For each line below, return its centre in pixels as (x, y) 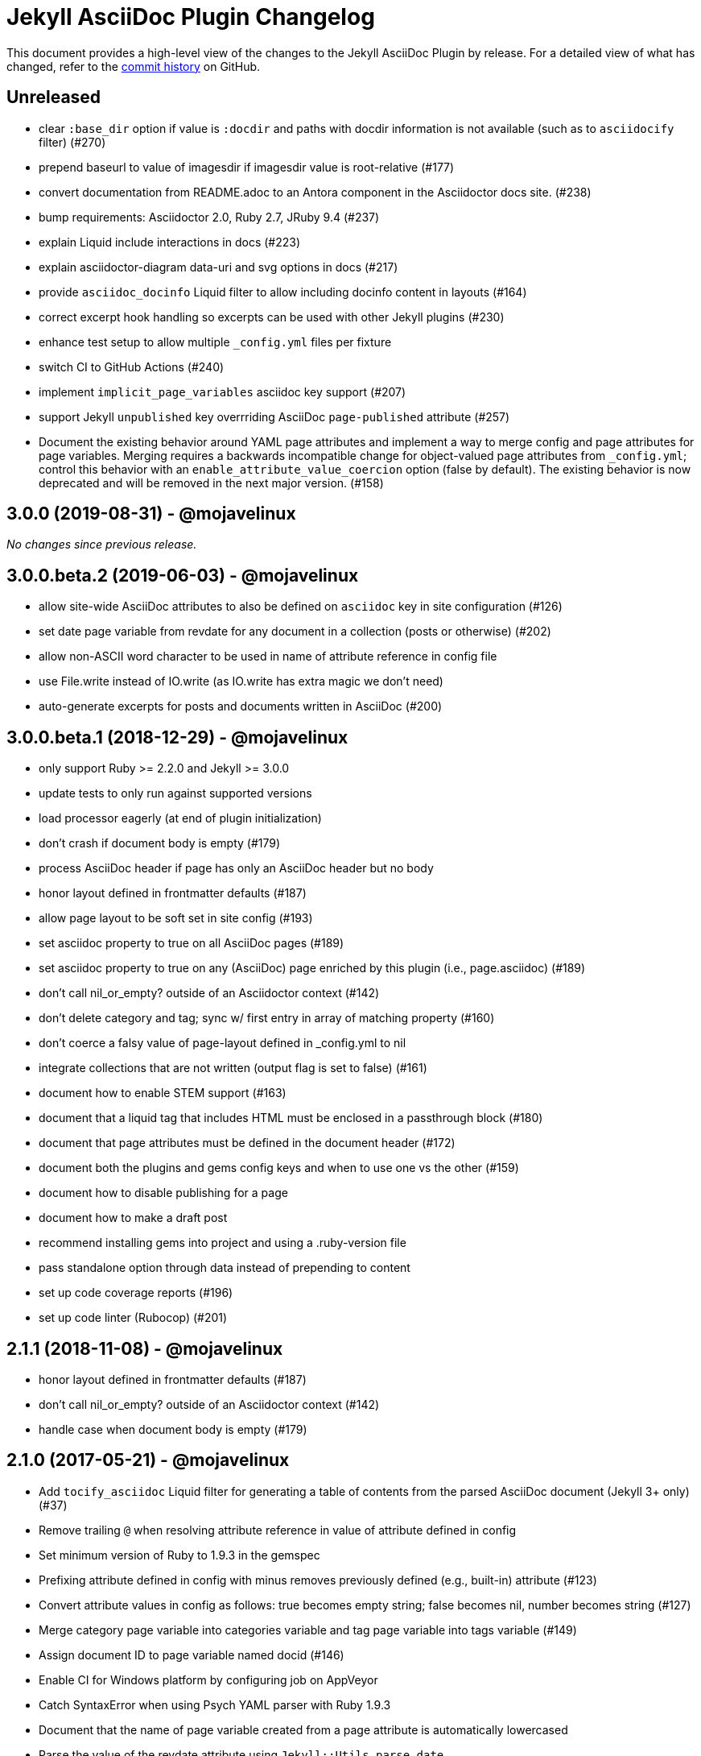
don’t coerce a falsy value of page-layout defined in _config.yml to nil (223, 1043)
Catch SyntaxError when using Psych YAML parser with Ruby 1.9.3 (215, 1704)
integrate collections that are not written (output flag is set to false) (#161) (233, 1068)
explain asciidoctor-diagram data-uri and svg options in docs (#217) (219, 267)
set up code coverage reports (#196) (136, 1293)
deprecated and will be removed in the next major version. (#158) (211, 482)
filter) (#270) (72, 142)
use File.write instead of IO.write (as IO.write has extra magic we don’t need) (241, 681)
